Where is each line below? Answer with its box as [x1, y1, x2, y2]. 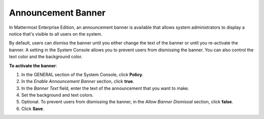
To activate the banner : [9, 62, 57, 68]
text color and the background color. [9, 54, 83, 59]
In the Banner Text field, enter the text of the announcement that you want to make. [21, 85, 189, 91]
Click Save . [21, 105, 44, 112]
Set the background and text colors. [21, 92, 94, 98]
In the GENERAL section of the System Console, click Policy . [21, 71, 144, 78]
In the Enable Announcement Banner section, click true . [21, 79, 134, 84]
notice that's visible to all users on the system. [9, 31, 103, 37]
